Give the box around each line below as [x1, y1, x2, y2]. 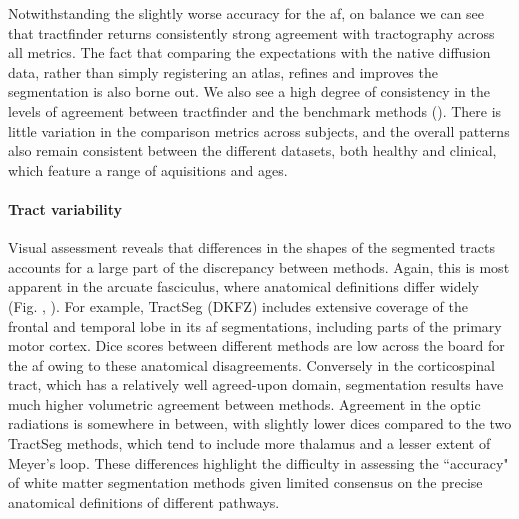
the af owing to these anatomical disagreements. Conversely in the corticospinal [8, 354, 495, 375]
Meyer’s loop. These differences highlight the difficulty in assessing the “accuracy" [8, 452, 509, 473]
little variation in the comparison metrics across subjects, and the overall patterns [8, 120, 510, 141]
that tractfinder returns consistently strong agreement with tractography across [8, 22, 495, 43]
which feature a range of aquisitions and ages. [8, 159, 288, 180]
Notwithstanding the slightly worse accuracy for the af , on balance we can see [8, 3, 485, 23]
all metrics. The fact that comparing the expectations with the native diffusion [8, 42, 491, 63]
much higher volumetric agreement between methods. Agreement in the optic [8, 393, 481, 414]
